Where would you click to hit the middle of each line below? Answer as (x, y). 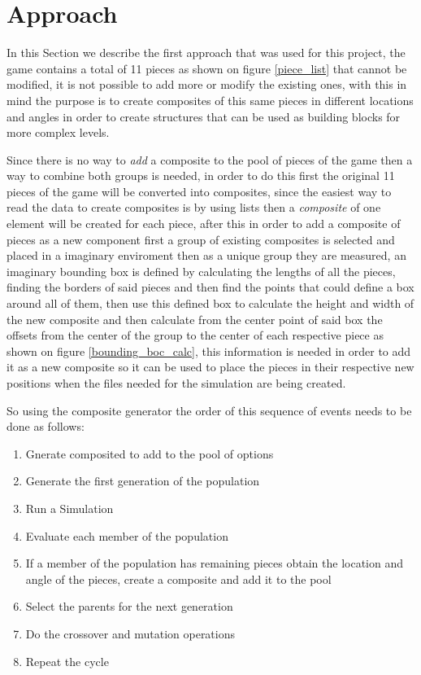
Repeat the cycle (67, 661)
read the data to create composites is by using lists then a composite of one (194, 207)
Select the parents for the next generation (129, 606)
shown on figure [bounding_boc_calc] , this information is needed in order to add (209, 351)
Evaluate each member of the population (127, 535)
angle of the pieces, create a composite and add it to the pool (178, 579)
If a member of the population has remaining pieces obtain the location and (214, 563)
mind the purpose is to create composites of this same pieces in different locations (210, 100)
